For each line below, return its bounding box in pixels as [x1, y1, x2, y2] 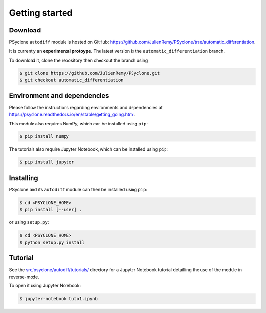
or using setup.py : [9, 219, 49, 225]
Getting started [9, 7, 73, 18]
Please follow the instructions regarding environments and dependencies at [9, 104, 163, 110]
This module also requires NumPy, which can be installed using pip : [9, 121, 148, 126]
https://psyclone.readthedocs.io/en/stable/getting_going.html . [9, 111, 135, 118]
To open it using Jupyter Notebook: [9, 282, 81, 288]
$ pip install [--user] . [19, 207, 82, 213]
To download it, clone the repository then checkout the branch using [9, 57, 148, 63]
